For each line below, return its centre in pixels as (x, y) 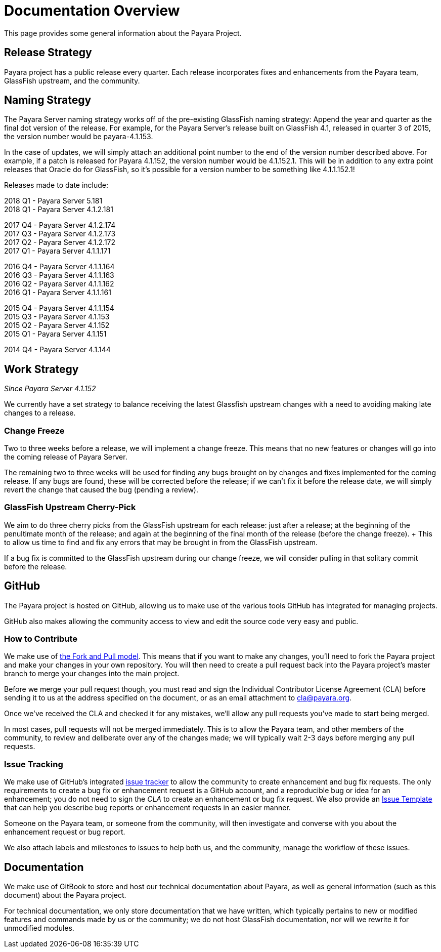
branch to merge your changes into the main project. (92, 674)
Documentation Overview (92, 11)
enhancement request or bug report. (65, 832)
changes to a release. (40, 413)
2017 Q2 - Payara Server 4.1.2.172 (60, 242)
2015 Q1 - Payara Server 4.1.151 (55, 334)
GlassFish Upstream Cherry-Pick (70, 507)
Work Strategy (41, 369)
